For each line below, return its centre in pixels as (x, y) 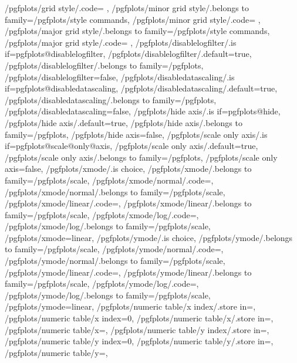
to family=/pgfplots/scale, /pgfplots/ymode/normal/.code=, (114, 249)
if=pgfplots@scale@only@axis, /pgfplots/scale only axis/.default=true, (131, 146)
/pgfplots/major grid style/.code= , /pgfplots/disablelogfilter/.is (121, 42)
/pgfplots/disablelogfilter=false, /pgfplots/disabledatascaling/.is (120, 77)
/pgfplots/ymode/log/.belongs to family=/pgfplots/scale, (108, 295)
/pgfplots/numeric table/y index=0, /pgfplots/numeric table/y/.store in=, (139, 341)
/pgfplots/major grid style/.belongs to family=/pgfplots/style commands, (137, 31)
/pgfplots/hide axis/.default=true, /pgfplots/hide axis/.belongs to (124, 122)
